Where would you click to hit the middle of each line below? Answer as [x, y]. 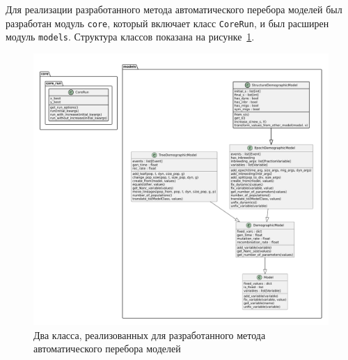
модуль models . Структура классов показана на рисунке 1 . [130, 37]
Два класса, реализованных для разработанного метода [150, 335]
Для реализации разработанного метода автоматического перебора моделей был [174, 9]
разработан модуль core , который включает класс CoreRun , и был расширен [167, 23]
